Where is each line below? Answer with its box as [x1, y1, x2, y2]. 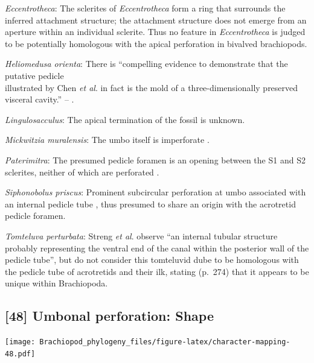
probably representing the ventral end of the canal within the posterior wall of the [5, 241, 309, 254]
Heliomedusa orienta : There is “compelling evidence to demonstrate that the [5, 57, 288, 70]
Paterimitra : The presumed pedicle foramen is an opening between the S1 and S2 [5, 153, 306, 166]
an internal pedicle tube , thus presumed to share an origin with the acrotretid [5, 197, 296, 210]
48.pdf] [5, 349, 36, 358]
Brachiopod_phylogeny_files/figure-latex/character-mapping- [39, 338, 290, 347]
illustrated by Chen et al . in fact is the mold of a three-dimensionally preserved [5, 81, 298, 93]
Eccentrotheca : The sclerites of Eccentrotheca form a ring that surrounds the [5, 2, 286, 14]
